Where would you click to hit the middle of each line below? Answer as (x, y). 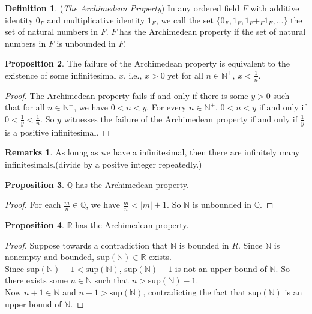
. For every (166, 107)
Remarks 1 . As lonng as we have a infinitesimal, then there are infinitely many (152, 152)
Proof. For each (33, 204)
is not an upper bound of (221, 268)
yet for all (185, 75)
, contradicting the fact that (194, 291)
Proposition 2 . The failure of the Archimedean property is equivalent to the (147, 63)
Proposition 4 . (34, 225)
